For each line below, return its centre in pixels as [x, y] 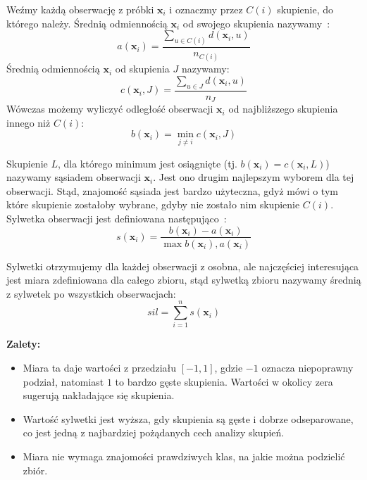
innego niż [29, 122]
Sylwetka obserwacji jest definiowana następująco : [117, 218]
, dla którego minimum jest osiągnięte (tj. [147, 163]
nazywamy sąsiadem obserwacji [74, 177]
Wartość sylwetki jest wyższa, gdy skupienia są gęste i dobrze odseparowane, [188, 418]
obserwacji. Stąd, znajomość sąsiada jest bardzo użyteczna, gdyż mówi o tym [172, 190]
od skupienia [142, 69]
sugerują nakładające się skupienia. [99, 395]
